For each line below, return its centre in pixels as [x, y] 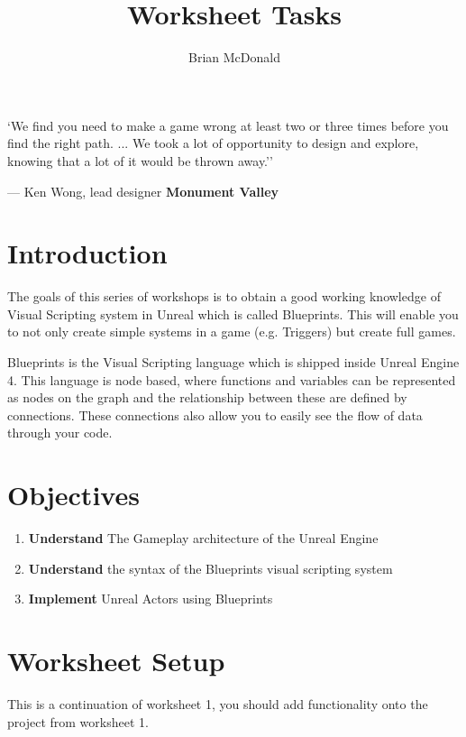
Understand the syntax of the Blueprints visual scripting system [210, 568]
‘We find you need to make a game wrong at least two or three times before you [228, 125]
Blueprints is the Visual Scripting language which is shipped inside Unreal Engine [233, 362]
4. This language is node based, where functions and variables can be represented [232, 379]
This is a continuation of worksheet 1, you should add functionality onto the [218, 704]
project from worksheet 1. [78, 721]
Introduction [87, 253]
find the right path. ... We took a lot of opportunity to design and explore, [213, 143]
